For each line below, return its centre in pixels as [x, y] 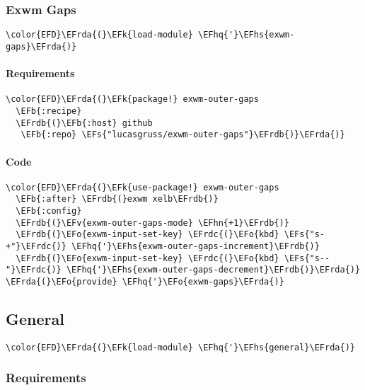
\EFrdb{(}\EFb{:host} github [84, 123]
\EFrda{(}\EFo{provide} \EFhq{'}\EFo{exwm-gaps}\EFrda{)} [145, 282]
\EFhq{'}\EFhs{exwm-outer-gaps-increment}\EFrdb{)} [196, 247]
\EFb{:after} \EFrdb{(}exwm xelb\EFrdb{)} [117, 199]
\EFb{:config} [49, 211]
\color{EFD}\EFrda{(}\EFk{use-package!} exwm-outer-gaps [143, 187]
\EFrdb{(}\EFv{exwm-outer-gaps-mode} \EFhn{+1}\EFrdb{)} [152, 223]
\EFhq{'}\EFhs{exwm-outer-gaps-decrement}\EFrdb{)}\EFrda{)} [213, 270]
